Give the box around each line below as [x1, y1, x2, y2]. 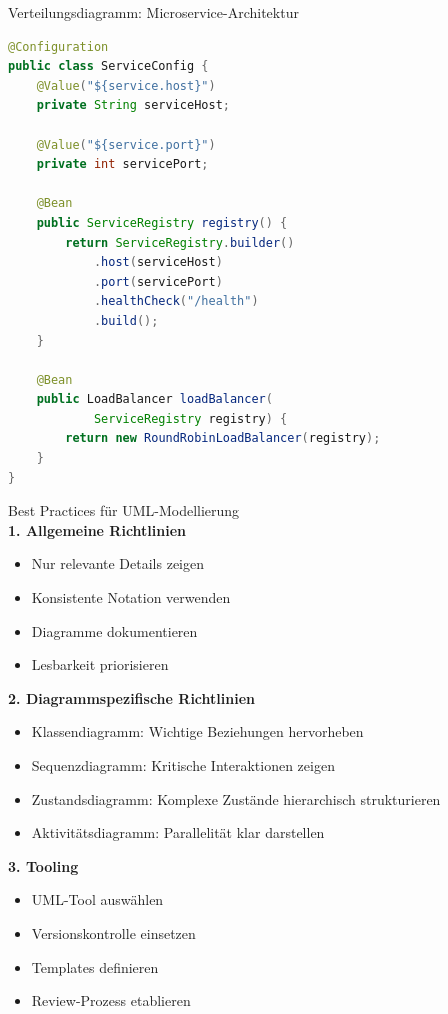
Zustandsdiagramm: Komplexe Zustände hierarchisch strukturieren [31, 788, 441, 809]
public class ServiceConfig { [8, 59, 209, 74]
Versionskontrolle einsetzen [31, 922, 196, 943]
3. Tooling [8, 855, 79, 876]
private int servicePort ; [36, 157, 209, 172]
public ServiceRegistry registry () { [36, 215, 288, 230]
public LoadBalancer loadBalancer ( [36, 392, 273, 407]
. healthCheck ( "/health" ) [93, 294, 259, 309]
